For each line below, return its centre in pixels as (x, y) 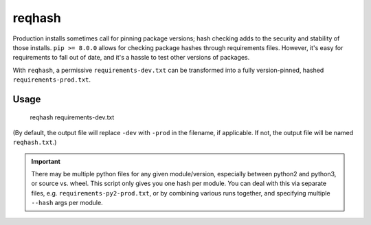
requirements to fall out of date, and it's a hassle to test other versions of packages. (131, 58)
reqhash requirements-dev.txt (72, 117)
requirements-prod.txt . (52, 80)
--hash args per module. (67, 203)
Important (46, 161)
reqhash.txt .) (35, 142)
